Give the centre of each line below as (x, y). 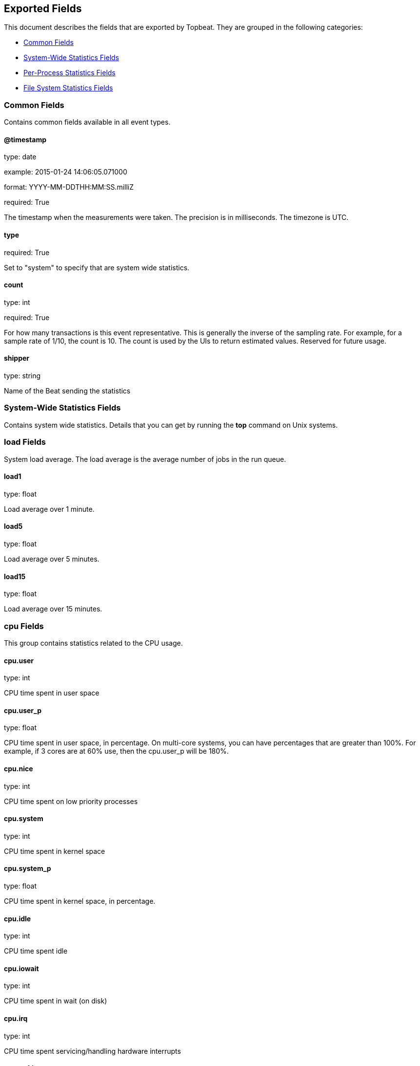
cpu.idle (18, 918)
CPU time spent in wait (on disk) (56, 1001)
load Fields (25, 442)
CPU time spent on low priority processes (71, 801)
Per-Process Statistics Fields (70, 73)
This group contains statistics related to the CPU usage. (93, 643)
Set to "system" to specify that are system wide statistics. (97, 267)
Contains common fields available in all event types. (87, 122)
